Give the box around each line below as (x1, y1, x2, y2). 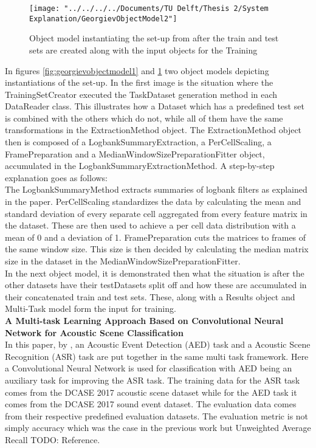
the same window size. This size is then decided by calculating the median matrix (5, 243, 309, 255)
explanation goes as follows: (5, 171, 108, 184)
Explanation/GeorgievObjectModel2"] (29, 14, 177, 23)
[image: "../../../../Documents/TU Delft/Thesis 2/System (29, 4, 269, 13)
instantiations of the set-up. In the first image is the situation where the (5, 76, 273, 89)
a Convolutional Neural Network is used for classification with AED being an (5, 362, 292, 374)
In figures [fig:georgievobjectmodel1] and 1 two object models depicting (5, 64, 269, 77)
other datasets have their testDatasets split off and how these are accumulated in (5, 278, 307, 291)
